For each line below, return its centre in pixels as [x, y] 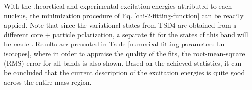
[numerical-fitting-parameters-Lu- [177, 44]
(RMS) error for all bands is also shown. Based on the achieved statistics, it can [123, 63]
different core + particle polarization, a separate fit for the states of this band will [126, 34]
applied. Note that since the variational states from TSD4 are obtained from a [120, 25]
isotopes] [17, 53]
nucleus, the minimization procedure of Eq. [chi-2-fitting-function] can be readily [124, 15]
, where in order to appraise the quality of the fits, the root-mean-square [137, 53]
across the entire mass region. [48, 82]
